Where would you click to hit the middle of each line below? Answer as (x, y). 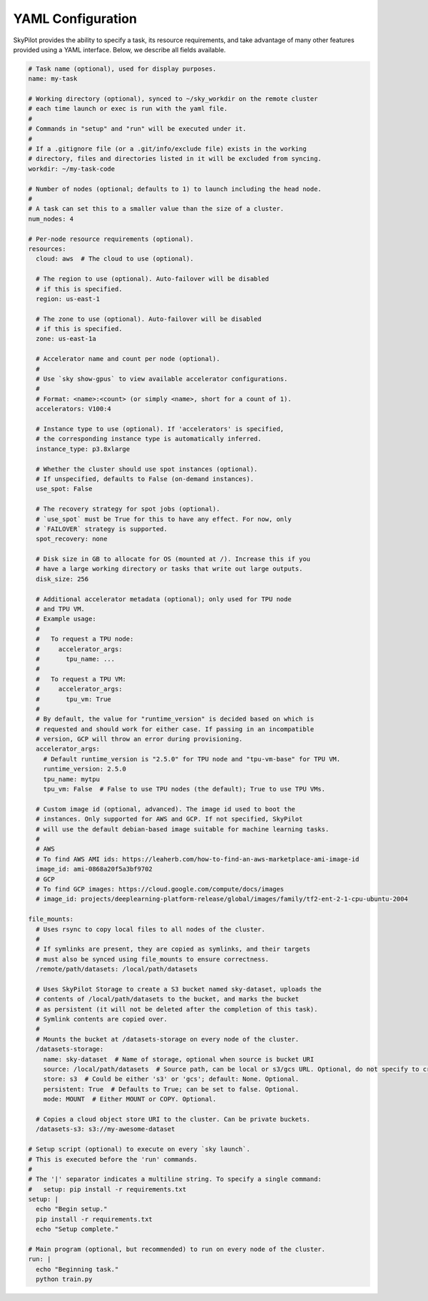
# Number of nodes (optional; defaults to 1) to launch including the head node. (175, 189)
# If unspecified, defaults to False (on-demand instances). (145, 479)
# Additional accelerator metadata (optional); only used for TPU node (164, 599)
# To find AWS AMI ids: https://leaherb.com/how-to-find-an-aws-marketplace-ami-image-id (198, 859)
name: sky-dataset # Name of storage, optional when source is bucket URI (179, 1059)
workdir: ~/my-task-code (72, 169)
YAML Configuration (75, 19)
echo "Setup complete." (77, 1229)
